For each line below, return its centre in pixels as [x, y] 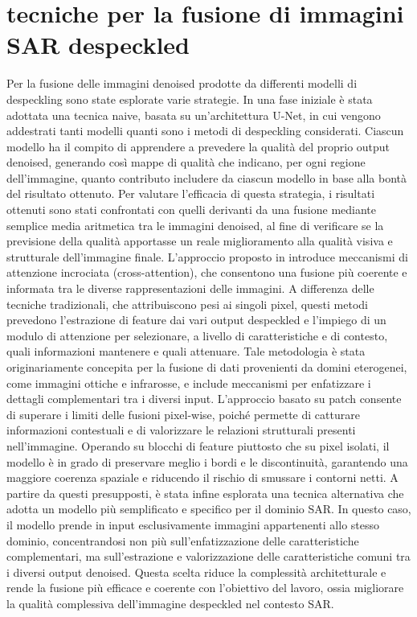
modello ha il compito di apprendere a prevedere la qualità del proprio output [198, 146]
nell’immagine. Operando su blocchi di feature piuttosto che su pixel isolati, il [198, 445]
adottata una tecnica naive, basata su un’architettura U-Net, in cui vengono [194, 115]
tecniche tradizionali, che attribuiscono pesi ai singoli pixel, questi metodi [187, 304]
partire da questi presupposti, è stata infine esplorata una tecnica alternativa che [205, 493]
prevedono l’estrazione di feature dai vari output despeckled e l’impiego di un [196, 320]
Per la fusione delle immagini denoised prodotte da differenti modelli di [182, 83]
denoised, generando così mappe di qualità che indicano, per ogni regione [186, 162]
